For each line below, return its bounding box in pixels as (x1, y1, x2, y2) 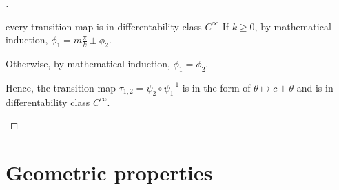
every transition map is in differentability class (6, 19, 202, 33)
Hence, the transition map (6, 80, 116, 94)
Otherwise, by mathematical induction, (6, 56, 170, 70)
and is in (296, 80, 333, 94)
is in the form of (182, 80, 251, 94)
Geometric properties (6, 158, 213, 186)
